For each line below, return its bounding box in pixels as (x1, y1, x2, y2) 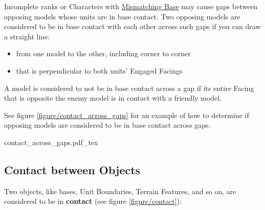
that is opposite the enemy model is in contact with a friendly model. (4, 92, 222, 103)
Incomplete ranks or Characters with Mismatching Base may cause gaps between (4, 1, 258, 11)
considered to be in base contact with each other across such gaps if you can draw (4, 21, 261, 32)
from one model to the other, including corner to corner (16, 48, 191, 59)
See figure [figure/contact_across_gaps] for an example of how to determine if (4, 109, 249, 120)
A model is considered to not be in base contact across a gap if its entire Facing (4, 82, 254, 93)
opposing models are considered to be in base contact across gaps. (4, 120, 211, 130)
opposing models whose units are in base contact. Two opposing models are (4, 11, 240, 21)
